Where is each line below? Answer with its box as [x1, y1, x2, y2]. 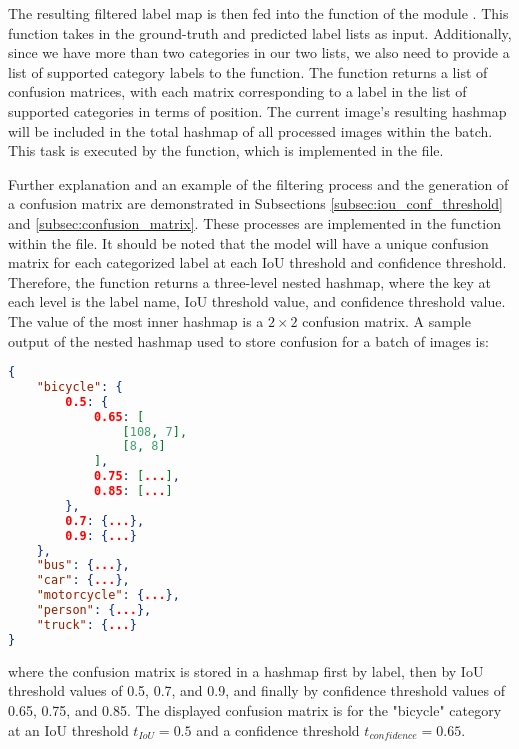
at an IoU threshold [8, 719, 129, 740]
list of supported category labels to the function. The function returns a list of [8, 61, 488, 82]
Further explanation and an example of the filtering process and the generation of [8, 173, 509, 194]
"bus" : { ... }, [36, 558, 130, 573]
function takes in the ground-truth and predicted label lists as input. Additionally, [8, 22, 512, 43]
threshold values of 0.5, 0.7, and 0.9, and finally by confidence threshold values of [8, 680, 506, 701]
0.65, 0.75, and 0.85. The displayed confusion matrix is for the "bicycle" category [8, 699, 502, 720]
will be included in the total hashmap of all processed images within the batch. [8, 120, 493, 141]
